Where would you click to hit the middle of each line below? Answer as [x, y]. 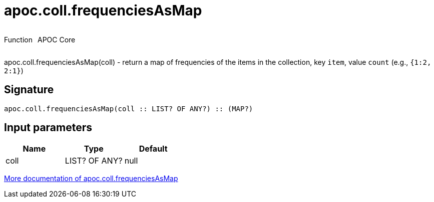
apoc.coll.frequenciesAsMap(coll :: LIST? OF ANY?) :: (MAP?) [129, 108]
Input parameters [48, 128]
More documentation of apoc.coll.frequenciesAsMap [91, 179]
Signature [29, 90]
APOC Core [56, 39]
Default [153, 149]
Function [18, 39]
